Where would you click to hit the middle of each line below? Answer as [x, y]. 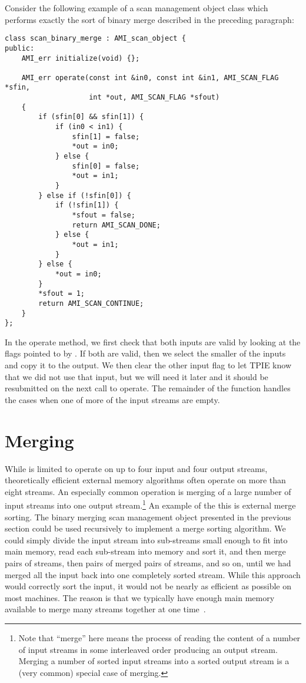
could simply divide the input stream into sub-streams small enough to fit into [146, 540]
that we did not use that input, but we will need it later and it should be [137, 376]
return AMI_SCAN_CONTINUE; [91, 303]
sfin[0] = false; [106, 166]
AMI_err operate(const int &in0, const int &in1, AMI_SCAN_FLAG [150, 77]
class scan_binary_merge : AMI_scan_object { [95, 39]
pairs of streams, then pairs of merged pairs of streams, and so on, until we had [148, 562]
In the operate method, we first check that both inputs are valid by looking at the [153, 341]
